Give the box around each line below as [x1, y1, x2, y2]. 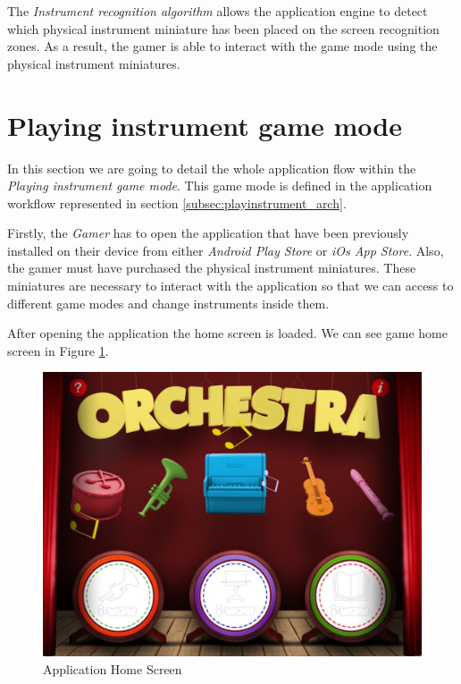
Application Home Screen [43, 660, 182, 679]
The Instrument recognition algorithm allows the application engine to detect [7, 2, 428, 20]
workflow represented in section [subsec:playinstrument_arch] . [7, 193, 347, 212]
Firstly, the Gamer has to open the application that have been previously [7, 224, 409, 242]
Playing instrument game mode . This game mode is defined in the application [7, 176, 432, 195]
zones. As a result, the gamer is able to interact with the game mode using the [7, 37, 438, 55]
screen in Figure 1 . [7, 341, 109, 359]
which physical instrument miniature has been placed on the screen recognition [7, 19, 440, 38]
